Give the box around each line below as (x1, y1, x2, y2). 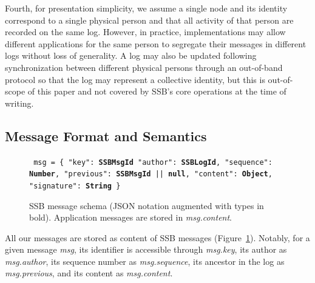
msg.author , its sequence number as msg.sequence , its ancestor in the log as (5, 255, 285, 267)
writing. (5, 96, 34, 109)
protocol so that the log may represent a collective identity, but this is (5, 73, 265, 85)
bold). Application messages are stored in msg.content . (29, 211, 232, 224)
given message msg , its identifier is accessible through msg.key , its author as (5, 243, 287, 256)
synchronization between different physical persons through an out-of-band (5, 61, 283, 73)
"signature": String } (29, 181, 121, 190)
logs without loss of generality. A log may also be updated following (5, 49, 257, 62)
